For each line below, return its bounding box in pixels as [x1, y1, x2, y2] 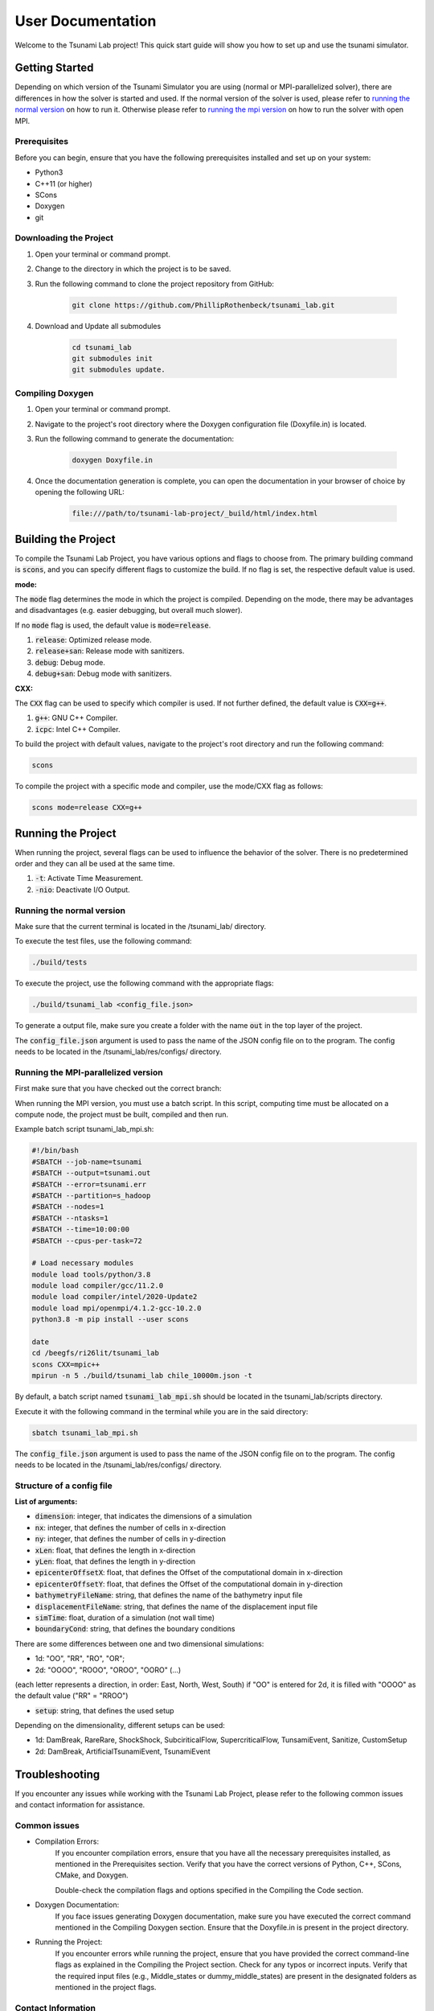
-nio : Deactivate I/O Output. [35, 885, 130, 894]
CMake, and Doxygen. [55, 1870, 129, 1880]
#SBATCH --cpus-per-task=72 [31, 1236, 142, 1245]
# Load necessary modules [31, 1259, 134, 1268]
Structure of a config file [14, 1480, 113, 1491]
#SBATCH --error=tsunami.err [31, 1179, 147, 1189]
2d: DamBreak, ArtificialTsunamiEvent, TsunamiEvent [35, 1746, 211, 1756]
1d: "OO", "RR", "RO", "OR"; [35, 1654, 125, 1663]
